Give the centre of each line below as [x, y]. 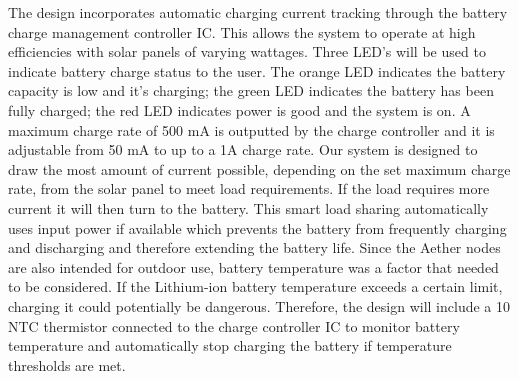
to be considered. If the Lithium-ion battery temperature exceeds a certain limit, [255, 286]
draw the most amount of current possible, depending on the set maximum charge [259, 168]
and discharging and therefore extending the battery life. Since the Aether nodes [254, 247]
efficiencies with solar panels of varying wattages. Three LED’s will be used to [247, 51]
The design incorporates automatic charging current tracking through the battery [258, 12]
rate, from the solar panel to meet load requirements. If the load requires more [249, 188]
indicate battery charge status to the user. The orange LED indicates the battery [257, 70]
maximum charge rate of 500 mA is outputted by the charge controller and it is [251, 129]
